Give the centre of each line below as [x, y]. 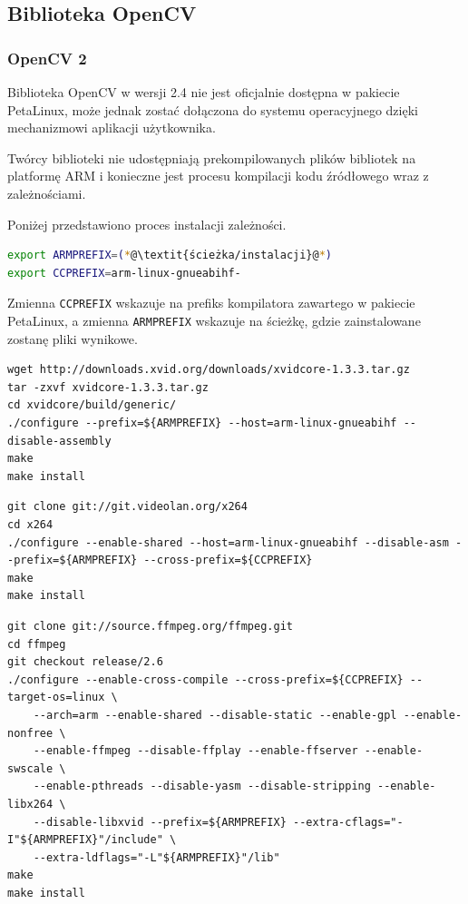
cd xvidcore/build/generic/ [92, 405]
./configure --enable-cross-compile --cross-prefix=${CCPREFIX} [205, 679]
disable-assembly [59, 441]
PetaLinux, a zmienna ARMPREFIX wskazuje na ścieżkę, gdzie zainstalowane [214, 320]
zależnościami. [47, 193]
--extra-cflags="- [348, 822]
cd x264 [30, 525]
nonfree [30, 733]
